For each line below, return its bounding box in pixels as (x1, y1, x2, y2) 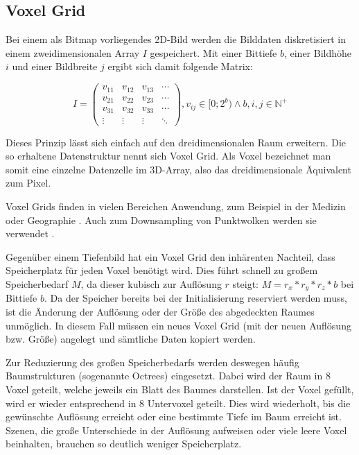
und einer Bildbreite (12, 59, 98, 74)
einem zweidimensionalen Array (6, 45, 140, 60)
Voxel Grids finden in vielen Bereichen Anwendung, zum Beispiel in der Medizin (6, 198, 346, 213)
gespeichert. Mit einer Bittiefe (150, 45, 277, 60)
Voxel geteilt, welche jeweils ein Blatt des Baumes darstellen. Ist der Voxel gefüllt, (6, 381, 354, 396)
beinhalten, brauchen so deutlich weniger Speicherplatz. (6, 436, 242, 451)
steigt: (232, 276, 259, 291)
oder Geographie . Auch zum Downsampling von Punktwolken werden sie (6, 212, 317, 227)
